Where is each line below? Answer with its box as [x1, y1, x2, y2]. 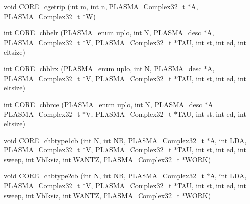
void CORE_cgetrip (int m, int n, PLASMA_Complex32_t [4, 1, 185, 11]
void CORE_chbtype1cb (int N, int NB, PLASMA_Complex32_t [4, 135, 204, 145]
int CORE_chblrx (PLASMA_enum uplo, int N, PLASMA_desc [4, 63, 202, 73]
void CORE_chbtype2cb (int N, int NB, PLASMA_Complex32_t [4, 171, 204, 181]
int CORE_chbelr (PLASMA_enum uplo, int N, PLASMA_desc [4, 28, 201, 38]
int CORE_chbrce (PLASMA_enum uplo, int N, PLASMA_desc [4, 99, 202, 109]
